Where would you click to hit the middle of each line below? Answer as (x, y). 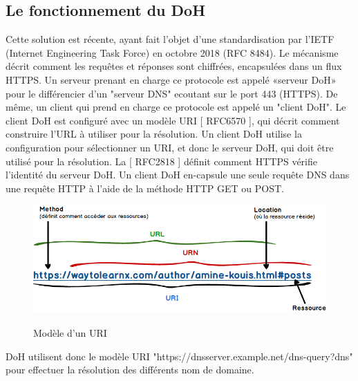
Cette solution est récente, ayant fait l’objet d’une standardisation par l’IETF (170, 39)
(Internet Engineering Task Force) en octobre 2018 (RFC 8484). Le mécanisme (172, 52)
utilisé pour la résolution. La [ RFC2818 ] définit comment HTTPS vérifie (161, 161)
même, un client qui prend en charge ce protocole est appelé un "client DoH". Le (176, 107)
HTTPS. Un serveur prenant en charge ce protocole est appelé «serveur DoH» (171, 79)
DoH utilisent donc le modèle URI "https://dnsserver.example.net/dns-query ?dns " (179, 356)
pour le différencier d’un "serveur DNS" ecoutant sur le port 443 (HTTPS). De (172, 93)
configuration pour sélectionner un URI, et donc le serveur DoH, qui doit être (170, 147)
